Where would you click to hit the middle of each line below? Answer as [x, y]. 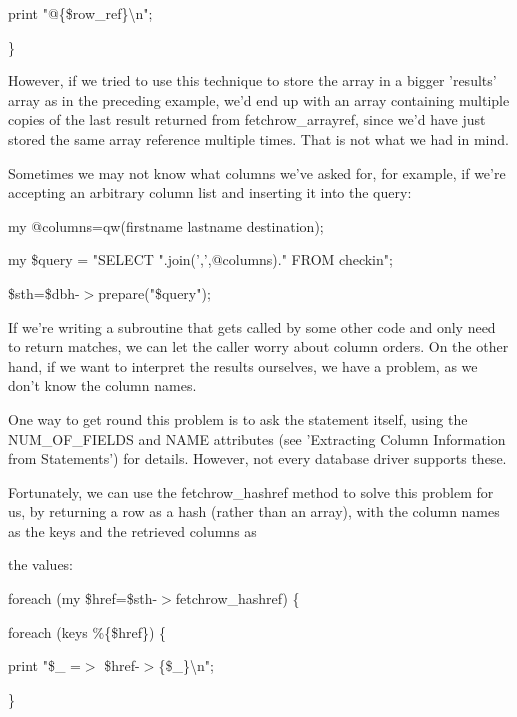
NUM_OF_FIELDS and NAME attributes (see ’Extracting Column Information [257, 438]
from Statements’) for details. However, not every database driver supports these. [257, 458]
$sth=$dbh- [44, 292]
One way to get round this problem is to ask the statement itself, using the [238, 418]
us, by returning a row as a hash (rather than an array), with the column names [254, 511]
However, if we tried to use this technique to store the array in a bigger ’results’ [252, 80]
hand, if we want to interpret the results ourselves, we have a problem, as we [243, 365]
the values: [41, 564]
